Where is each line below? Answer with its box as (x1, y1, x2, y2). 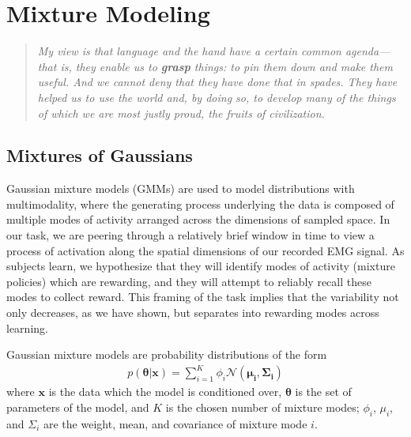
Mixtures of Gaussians (6, 143, 193, 168)
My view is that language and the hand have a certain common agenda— (37, 43, 390, 59)
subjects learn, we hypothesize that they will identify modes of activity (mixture (6, 258, 395, 274)
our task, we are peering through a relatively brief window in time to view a (6, 227, 375, 243)
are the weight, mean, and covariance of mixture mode (43, 415, 307, 431)
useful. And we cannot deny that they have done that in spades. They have (37, 73, 398, 90)
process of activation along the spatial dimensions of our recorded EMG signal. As (6, 242, 405, 258)
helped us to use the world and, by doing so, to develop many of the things (37, 89, 396, 105)
